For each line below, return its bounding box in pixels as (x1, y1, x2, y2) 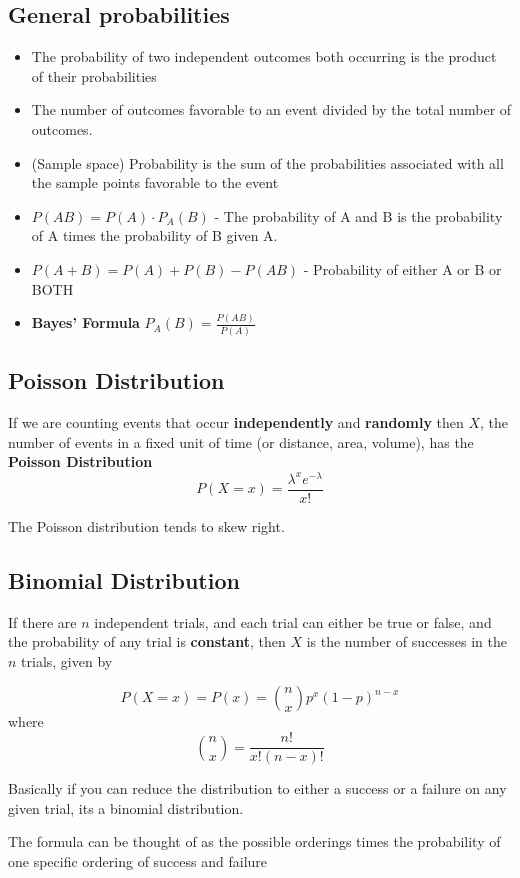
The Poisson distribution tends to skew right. (8, 515, 285, 536)
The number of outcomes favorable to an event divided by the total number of (31, 99, 512, 120)
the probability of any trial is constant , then (8, 631, 286, 652)
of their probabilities (31, 65, 157, 86)
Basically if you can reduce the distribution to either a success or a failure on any (8, 778, 507, 799)
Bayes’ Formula (31, 312, 140, 333)
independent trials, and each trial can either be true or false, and (94, 611, 492, 632)
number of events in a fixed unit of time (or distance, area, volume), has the (8, 431, 474, 452)
